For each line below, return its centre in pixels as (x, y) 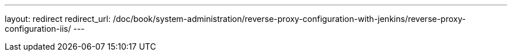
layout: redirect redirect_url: (58, 19)
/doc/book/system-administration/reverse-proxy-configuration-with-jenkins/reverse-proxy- (289, 19)
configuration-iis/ (38, 29)
